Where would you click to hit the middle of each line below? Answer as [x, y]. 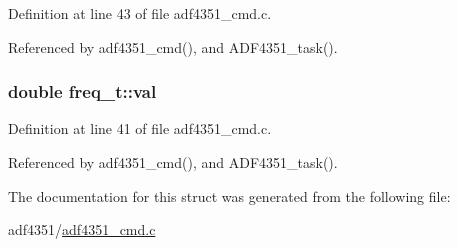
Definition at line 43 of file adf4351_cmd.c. [140, 13]
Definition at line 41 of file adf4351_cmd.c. [140, 128]
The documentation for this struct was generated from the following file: [229, 195]
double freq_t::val [82, 91]
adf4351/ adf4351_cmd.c [82, 229]
